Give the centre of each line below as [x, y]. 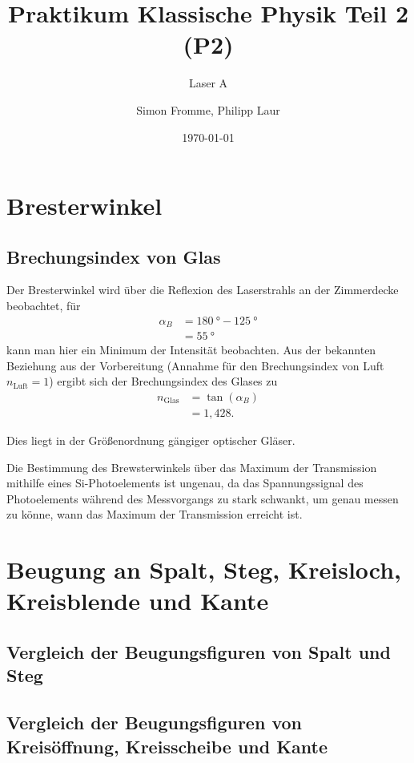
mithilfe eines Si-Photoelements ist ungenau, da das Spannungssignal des [185, 483]
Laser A [208, 83]
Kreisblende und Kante [138, 601]
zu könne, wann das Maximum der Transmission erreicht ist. [155, 514]
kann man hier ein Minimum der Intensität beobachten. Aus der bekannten [191, 350]
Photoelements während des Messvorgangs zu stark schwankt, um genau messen [203, 498]
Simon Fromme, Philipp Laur [208, 109]
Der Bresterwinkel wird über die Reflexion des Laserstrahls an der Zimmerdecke [203, 290]
